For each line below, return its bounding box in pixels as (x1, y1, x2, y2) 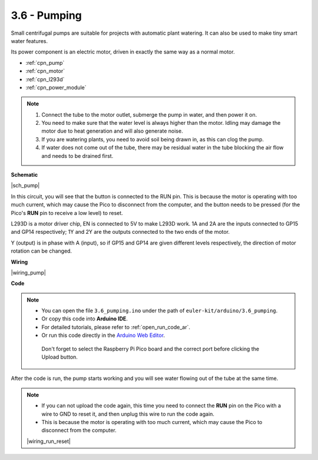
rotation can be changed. (11, 247, 72, 254)
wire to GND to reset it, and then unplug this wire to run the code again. (41, 410, 215, 418)
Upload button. (41, 353, 78, 360)
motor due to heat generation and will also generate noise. (41, 127, 183, 135)
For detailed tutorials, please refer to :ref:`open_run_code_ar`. (41, 323, 191, 330)
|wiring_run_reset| (26, 438, 71, 445)
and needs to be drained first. (41, 152, 114, 159)
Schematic (11, 171, 38, 178)
